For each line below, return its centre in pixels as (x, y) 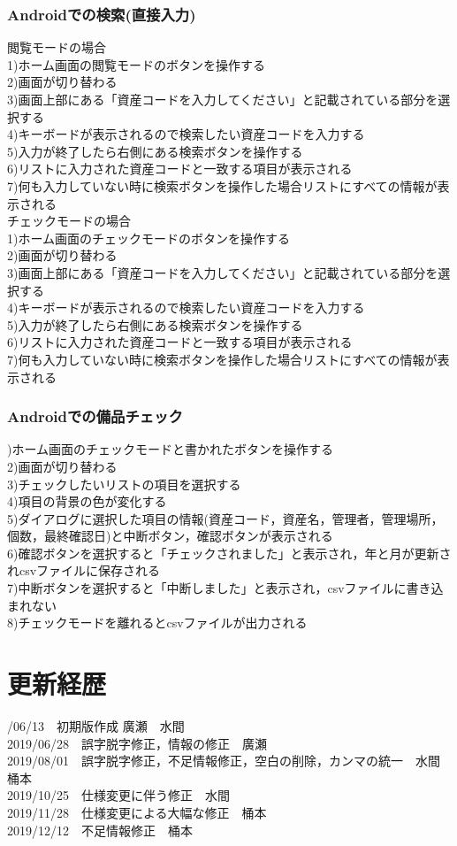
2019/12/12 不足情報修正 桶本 (100, 830)
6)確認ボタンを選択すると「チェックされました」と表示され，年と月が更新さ (229, 553)
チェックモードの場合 (69, 221)
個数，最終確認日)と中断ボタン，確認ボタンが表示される (170, 536)
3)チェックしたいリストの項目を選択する (124, 484)
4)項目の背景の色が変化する (87, 501)
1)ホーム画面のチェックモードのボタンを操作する (149, 238)
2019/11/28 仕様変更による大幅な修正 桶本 (137, 812)
